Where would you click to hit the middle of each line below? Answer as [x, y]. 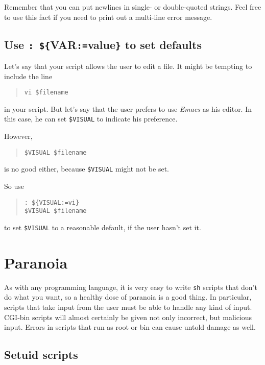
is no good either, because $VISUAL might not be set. [87, 169]
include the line [28, 76]
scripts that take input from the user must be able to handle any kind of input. [128, 307]
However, [18, 136]
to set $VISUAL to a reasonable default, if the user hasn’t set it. [103, 227]
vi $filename [46, 93]
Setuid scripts [41, 355]
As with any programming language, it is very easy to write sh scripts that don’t [131, 287]
